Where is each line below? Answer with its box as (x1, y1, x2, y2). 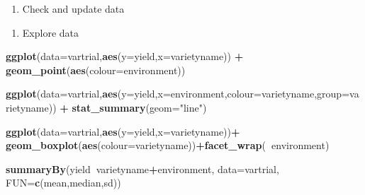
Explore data (22, 25, 79, 40)
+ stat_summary (60, 100, 146, 114)
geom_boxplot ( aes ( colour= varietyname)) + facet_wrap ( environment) (6, 138, 330, 153)
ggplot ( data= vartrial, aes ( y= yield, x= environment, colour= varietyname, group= (6, 86, 350, 101)
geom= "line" (149, 100, 203, 114)
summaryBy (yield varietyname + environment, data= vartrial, (6, 161, 279, 176)
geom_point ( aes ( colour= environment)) (6, 62, 186, 77)
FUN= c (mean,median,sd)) (6, 175, 121, 190)
